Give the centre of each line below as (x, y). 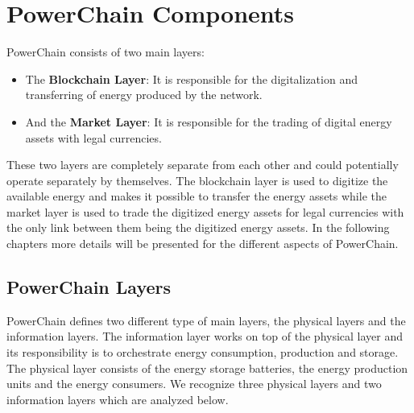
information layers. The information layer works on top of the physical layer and (205, 336)
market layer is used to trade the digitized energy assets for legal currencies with (205, 211)
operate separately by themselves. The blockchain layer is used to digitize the (197, 180)
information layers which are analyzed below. (118, 399)
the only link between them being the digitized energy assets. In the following (198, 227)
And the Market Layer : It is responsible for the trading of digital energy (209, 121)
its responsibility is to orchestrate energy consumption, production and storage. (203, 352)
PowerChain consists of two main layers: (106, 52)
